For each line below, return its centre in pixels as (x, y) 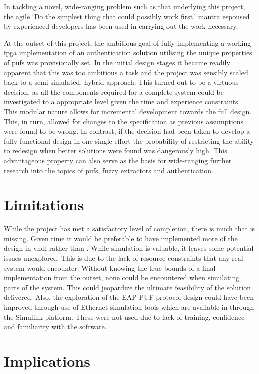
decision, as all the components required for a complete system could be (114, 91)
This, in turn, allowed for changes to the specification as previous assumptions (124, 121)
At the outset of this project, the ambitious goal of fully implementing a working (128, 42)
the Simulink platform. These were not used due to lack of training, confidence (124, 317)
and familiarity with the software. (55, 327)
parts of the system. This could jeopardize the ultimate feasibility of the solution (128, 287)
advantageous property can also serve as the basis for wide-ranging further (118, 160)
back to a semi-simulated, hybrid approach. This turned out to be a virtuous (121, 82)
